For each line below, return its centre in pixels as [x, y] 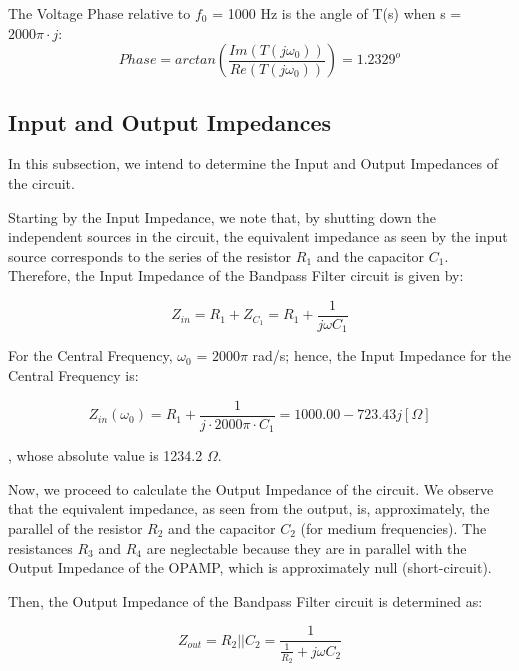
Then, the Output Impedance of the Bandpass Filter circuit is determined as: [245, 600]
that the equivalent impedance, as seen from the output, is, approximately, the [249, 508]
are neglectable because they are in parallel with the [306, 547]
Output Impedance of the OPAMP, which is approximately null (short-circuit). [250, 567]
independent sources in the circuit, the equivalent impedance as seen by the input [258, 236]
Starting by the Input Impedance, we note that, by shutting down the [222, 216]
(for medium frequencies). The [393, 527]
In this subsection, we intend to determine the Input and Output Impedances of [253, 163]
